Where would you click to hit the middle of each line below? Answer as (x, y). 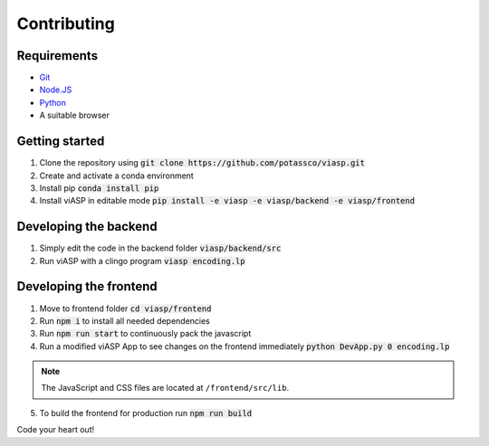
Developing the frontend (87, 286)
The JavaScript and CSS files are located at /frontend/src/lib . (165, 388)
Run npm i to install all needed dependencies (125, 320)
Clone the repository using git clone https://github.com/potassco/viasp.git (202, 163)
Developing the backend (87, 227)
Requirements (58, 56)
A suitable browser (75, 115)
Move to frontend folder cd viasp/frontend (125, 308)
